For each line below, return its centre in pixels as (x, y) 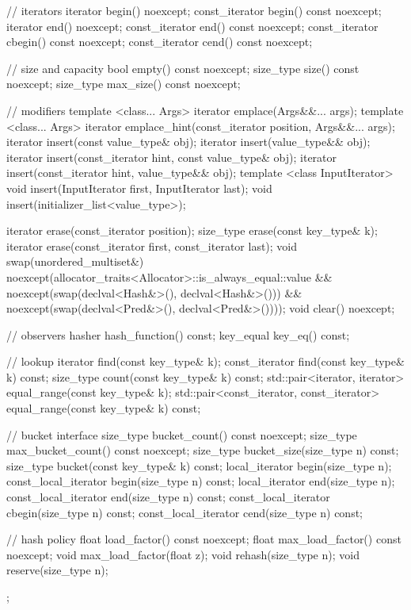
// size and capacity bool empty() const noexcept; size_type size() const (183, 68)
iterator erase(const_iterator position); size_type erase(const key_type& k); (192, 230)
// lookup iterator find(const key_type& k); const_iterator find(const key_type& (205, 361)
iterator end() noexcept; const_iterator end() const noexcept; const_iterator (192, 26)
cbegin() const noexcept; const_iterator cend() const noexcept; (160, 42)
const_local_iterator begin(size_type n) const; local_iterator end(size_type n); (201, 481)
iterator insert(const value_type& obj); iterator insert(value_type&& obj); (188, 142)
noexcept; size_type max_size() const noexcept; (124, 84)
